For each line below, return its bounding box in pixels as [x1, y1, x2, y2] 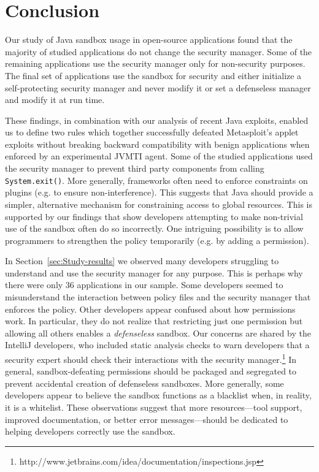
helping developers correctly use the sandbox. [5, 425, 175, 438]
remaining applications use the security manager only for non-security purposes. [5, 57, 306, 70]
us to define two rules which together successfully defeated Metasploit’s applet [5, 126, 299, 139]
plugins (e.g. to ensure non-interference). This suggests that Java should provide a [5, 186, 313, 199]
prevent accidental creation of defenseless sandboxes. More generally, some [5, 376, 284, 389]
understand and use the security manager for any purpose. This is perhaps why [5, 266, 303, 279]
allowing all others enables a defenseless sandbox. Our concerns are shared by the [5, 326, 311, 339]
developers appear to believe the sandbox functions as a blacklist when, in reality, [5, 389, 312, 402]
